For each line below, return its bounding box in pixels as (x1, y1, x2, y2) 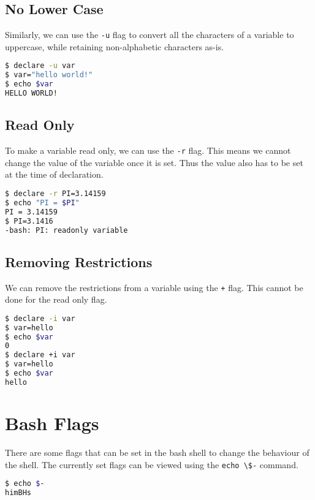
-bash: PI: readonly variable (5, 225, 128, 235)
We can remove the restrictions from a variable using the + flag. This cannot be (5, 281, 303, 294)
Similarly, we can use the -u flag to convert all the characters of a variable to (5, 28, 294, 41)
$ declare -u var (5, 61, 75, 70)
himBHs (5, 488, 31, 498)
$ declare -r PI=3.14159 (5, 189, 106, 198)
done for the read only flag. (5, 293, 107, 306)
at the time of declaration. (5, 168, 104, 181)
